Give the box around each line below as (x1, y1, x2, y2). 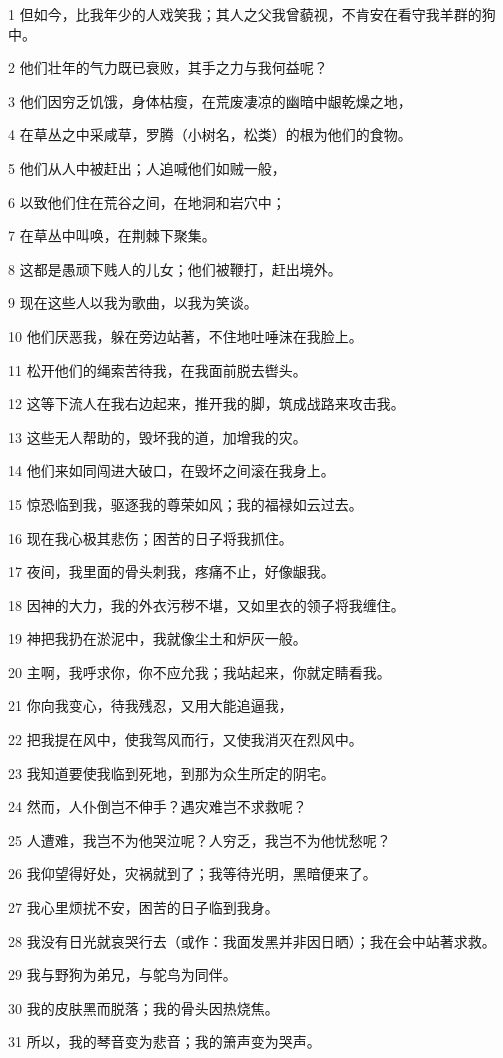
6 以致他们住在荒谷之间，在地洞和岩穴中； (8, 191, 286, 212)
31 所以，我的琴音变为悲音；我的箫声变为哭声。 (8, 1031, 321, 1052)
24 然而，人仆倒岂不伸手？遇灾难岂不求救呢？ (8, 796, 307, 817)
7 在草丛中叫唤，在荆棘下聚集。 (8, 225, 216, 246)
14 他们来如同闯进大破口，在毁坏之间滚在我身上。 (8, 460, 335, 481)
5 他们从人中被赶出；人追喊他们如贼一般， (8, 157, 286, 178)
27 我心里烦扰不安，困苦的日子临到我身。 (8, 897, 279, 918)
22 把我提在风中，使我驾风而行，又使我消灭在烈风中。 (8, 729, 363, 750)
